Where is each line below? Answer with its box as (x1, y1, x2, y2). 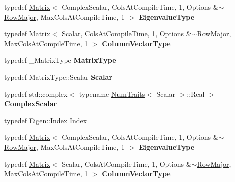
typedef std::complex (4, 88, 68, 99)
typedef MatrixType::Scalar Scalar (4, 71, 113, 82)
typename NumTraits (79, 88, 145, 99)
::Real (187, 88, 205, 99)
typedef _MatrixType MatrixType (4, 55, 116, 65)
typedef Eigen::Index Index (4, 115, 87, 125)
